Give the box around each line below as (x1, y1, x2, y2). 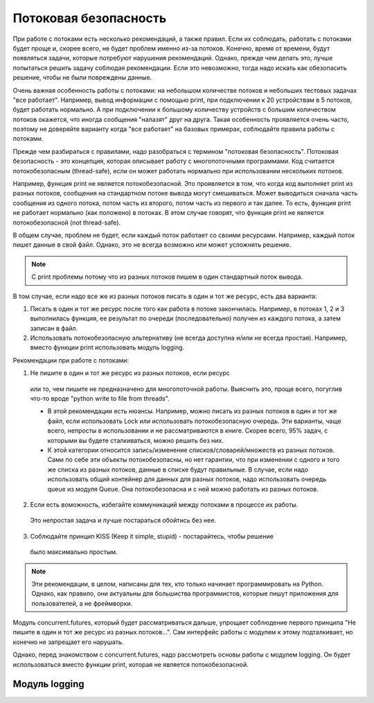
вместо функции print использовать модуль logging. (30, 343, 185, 351)
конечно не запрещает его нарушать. (12, 638, 124, 646)
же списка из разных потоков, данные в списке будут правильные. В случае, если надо (47, 465, 308, 474)
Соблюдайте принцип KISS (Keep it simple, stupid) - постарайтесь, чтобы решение (30, 532, 274, 540)
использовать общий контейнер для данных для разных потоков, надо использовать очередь (47, 475, 327, 483)
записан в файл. (30, 324, 78, 332)
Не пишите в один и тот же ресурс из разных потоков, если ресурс (30, 369, 230, 377)
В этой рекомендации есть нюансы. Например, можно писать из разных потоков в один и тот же (47, 407, 337, 415)
